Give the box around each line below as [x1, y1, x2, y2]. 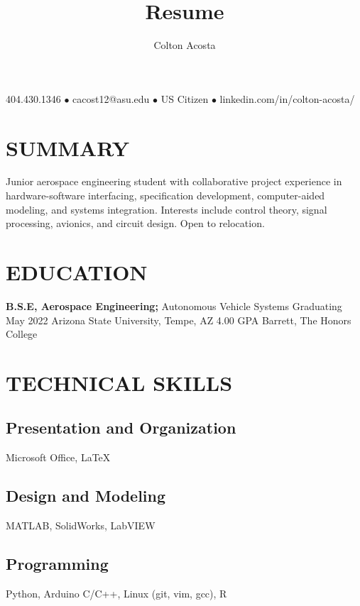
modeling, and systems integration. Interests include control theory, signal [6, 202, 327, 216]
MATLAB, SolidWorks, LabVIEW [6, 518, 156, 533]
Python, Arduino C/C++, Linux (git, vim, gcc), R [6, 585, 227, 600]
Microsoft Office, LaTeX [6, 450, 111, 465]
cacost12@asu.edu [72, 91, 150, 106]
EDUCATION [6, 258, 148, 286]
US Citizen [160, 91, 209, 106]
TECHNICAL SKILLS [6, 368, 233, 397]
